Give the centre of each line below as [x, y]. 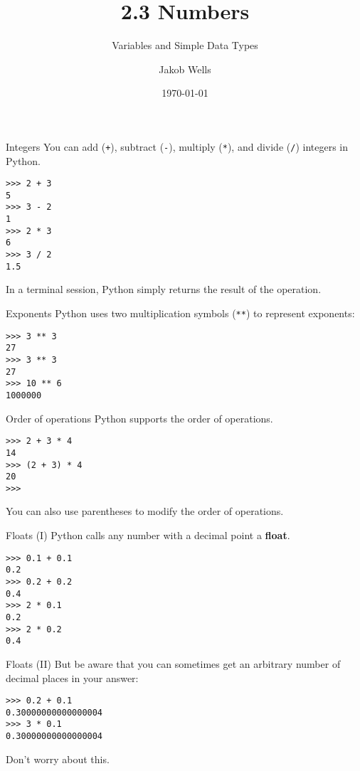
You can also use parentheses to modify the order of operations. [145, 511]
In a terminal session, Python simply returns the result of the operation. [164, 289]
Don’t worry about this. [58, 759]
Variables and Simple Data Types [185, 45]
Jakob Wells [185, 69]
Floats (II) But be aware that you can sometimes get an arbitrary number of [173, 663]
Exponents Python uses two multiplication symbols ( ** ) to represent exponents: [180, 313]
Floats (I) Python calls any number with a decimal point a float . [148, 535]
